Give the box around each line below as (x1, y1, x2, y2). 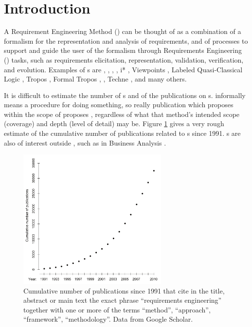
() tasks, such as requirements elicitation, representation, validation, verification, (4, 54, 244, 65)
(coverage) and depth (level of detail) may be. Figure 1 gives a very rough (4, 118, 224, 129)
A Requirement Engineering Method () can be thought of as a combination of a (4, 26, 241, 36)
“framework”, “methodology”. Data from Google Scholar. (23, 314, 193, 324)
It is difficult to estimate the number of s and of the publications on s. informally (4, 90, 246, 100)
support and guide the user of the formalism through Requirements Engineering (4, 45, 242, 55)
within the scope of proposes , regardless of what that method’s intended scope (4, 109, 240, 119)
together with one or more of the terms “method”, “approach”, (23, 304, 211, 314)
